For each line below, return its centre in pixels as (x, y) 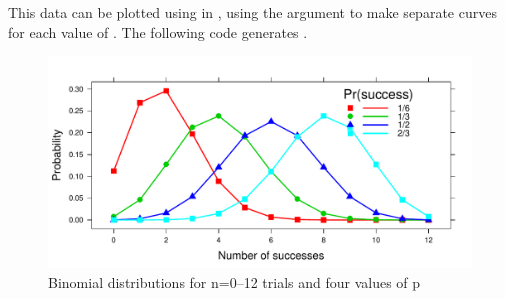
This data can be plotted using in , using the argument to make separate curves (252, 12)
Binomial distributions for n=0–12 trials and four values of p (234, 281)
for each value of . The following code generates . (158, 31)
